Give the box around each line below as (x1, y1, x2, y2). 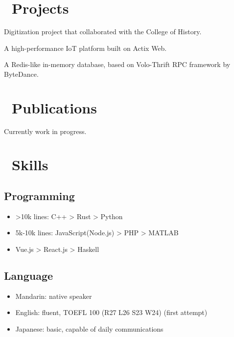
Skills (12, 155, 48, 175)
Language (4, 268, 53, 283)
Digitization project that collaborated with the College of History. (4, 26, 202, 37)
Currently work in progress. (4, 126, 87, 136)
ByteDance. (4, 68, 39, 79)
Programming (4, 188, 75, 203)
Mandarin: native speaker (15, 291, 92, 301)
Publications (12, 97, 97, 117)
